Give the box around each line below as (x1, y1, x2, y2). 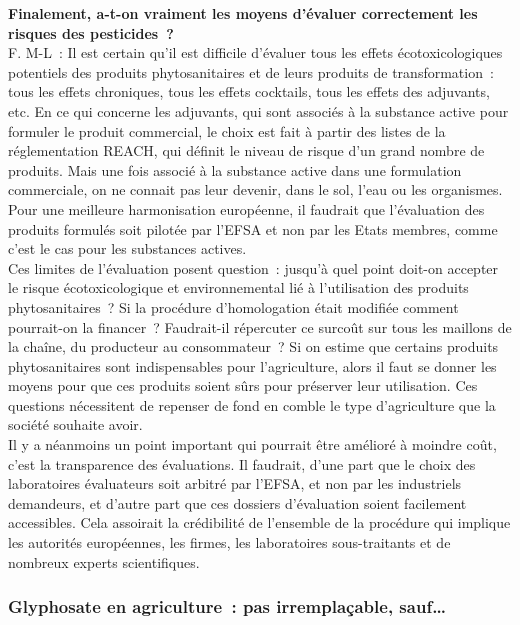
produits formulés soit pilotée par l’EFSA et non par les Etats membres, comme (8, 218, 498, 239)
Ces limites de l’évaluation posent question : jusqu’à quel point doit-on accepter (8, 257, 499, 278)
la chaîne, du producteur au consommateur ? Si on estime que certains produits (8, 336, 499, 357)
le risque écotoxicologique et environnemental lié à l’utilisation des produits (8, 277, 469, 298)
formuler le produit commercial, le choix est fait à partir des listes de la (8, 120, 446, 141)
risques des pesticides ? (8, 22, 174, 43)
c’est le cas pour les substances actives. (8, 238, 247, 259)
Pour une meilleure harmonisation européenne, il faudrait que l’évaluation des (8, 198, 485, 219)
